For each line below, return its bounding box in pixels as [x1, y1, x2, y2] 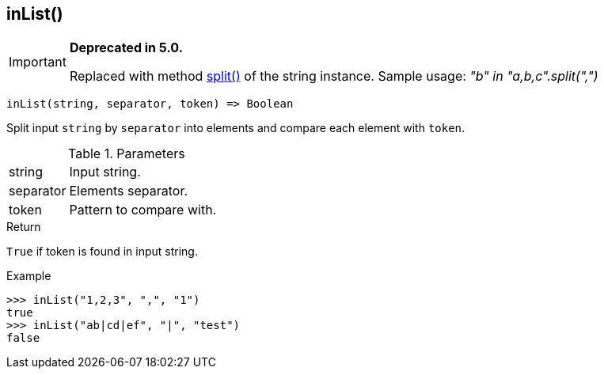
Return [6, 220, 41, 234]
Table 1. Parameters [68, 146, 185, 162]
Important [9, 54, 66, 70]
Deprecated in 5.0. [69, 40, 183, 56]
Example [6, 269, 51, 283]
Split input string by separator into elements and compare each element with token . [6, 121, 465, 135]
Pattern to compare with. [69, 202, 217, 218]
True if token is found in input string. [6, 244, 198, 259]
